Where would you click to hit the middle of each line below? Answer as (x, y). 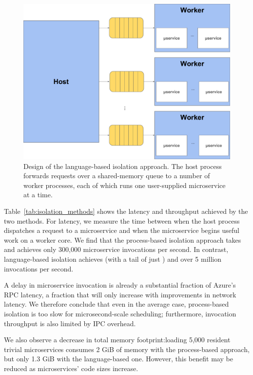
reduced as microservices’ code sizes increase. (71, 368)
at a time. (38, 195)
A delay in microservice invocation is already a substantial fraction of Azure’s (120, 285)
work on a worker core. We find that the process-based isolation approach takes (123, 240)
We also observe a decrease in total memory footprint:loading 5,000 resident (117, 340)
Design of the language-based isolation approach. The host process (123, 166)
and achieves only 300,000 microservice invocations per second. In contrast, (116, 249)
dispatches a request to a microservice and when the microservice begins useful (122, 230)
